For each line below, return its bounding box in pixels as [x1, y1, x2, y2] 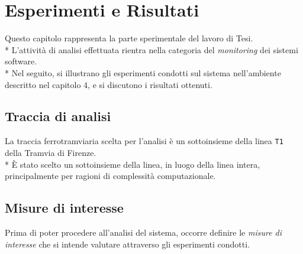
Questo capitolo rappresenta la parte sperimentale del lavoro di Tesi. [5, 32, 253, 44]
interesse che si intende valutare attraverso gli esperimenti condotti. [5, 237, 250, 250]
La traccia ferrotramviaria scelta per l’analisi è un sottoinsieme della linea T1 [5, 135, 283, 147]
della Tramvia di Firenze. [5, 146, 96, 158]
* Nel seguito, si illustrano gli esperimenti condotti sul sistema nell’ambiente [5, 66, 281, 79]
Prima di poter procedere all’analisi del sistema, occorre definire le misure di [5, 226, 282, 238]
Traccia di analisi [5, 107, 111, 125]
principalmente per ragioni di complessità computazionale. [5, 170, 216, 182]
